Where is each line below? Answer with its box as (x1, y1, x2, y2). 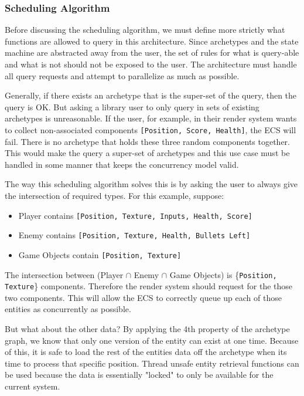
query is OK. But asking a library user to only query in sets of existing (5, 100, 259, 113)
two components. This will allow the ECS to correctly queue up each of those (5, 291, 282, 303)
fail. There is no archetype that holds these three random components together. (5, 135, 290, 147)
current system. (5, 380, 60, 392)
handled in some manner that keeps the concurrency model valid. (5, 158, 239, 170)
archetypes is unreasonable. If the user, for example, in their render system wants (5, 112, 297, 124)
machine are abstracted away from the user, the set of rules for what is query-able (5, 46, 299, 59)
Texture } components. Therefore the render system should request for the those (5, 280, 293, 292)
